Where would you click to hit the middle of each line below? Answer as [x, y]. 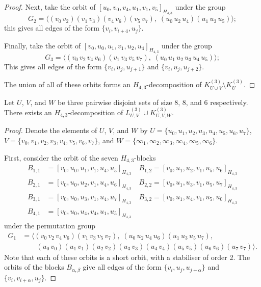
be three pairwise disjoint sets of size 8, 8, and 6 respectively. [153, 102]
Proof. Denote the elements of [51, 130]
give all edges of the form [122, 267]
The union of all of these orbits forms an [68, 84]
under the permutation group [50, 225]
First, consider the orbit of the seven [61, 157]
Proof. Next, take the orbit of [50, 7]
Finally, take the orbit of [43, 45]
